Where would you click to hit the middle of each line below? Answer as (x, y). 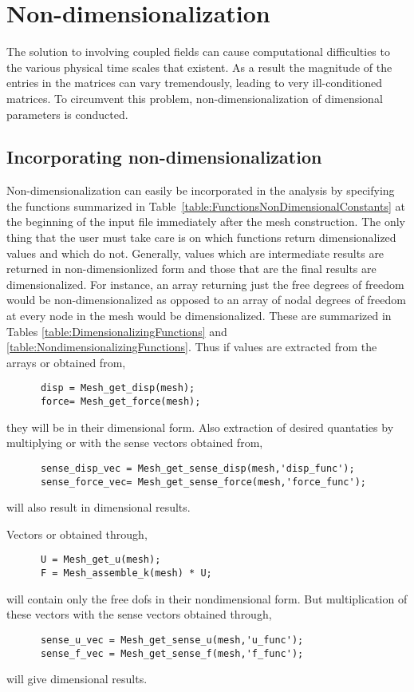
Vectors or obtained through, (77, 534)
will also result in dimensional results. (99, 507)
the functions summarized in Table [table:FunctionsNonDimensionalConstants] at (206, 206)
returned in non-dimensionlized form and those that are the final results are (191, 269)
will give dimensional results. (77, 679)
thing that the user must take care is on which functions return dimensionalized (201, 237)
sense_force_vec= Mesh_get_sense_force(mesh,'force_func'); (203, 482)
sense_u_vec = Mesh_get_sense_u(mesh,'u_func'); (172, 640)
